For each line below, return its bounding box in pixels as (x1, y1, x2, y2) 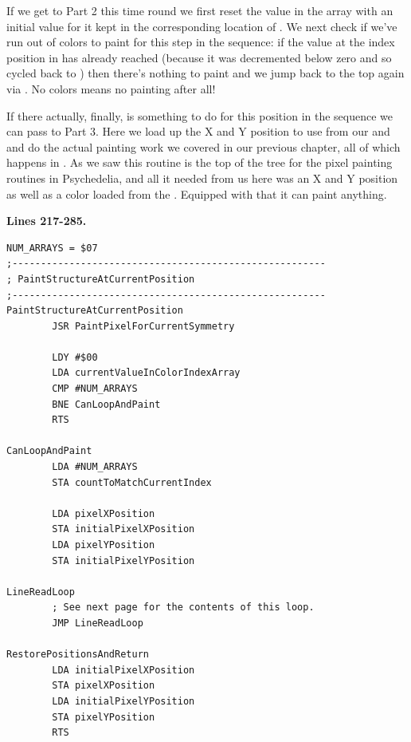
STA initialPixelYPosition (52, 555, 195, 566)
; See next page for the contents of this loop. (52, 602, 315, 614)
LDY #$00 (52, 351, 98, 363)
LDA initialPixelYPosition (52, 695, 195, 707)
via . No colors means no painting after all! (6, 80, 216, 97)
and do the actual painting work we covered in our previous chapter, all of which (6, 138, 401, 155)
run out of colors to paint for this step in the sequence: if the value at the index (6, 34, 395, 50)
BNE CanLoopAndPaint (52, 398, 161, 410)
